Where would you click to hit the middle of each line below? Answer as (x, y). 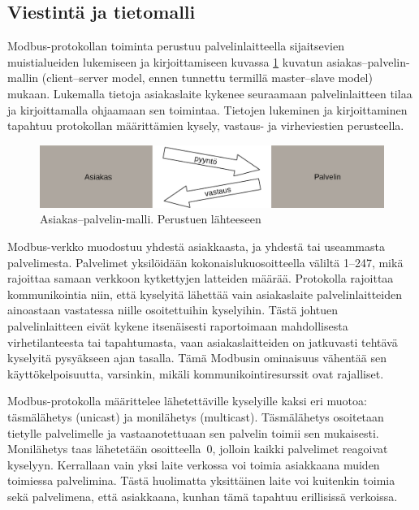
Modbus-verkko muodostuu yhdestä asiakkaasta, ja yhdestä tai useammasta (196, 246)
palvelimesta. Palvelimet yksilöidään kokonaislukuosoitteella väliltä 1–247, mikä (205, 262)
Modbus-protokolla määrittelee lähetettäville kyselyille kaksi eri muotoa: (187, 401)
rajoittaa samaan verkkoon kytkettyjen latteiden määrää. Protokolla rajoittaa (201, 278)
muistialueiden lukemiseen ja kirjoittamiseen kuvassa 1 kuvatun (165, 61)
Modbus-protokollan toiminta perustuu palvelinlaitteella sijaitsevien (176, 46)
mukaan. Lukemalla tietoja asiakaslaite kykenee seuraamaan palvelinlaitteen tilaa (210, 93)
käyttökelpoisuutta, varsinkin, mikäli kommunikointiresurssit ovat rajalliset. (196, 373)
